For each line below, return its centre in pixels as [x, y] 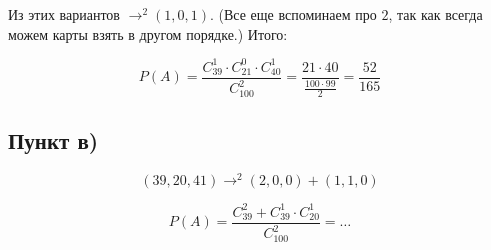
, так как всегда [435, 14]
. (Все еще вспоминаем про [293, 14]
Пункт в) [53, 140]
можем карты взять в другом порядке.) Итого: [148, 33]
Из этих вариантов [64, 14]
